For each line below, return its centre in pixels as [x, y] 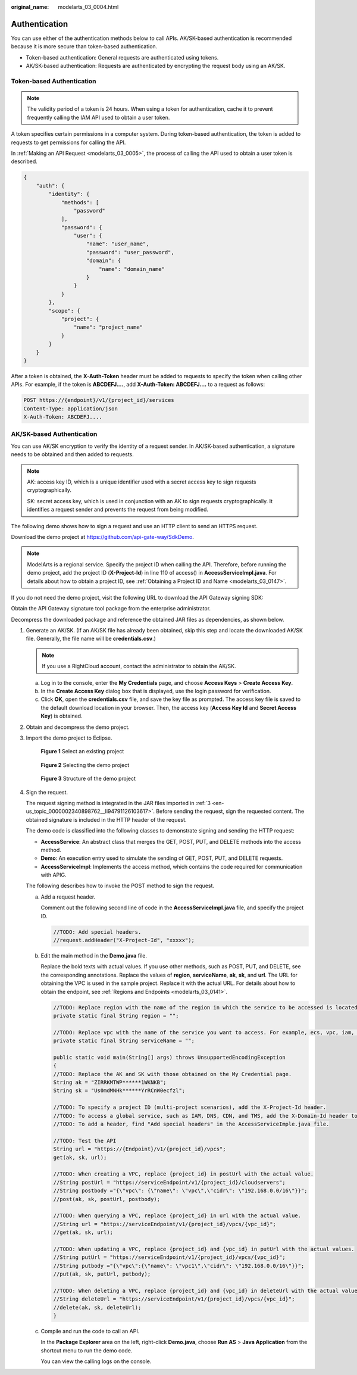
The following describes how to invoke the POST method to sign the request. [120, 886]
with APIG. [54, 875]
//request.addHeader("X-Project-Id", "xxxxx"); [124, 940]
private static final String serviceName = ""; [124, 1041]
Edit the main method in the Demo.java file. [94, 955]
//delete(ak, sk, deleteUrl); [97, 1307]
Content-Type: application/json [71, 409]
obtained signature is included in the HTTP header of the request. [106, 819]
